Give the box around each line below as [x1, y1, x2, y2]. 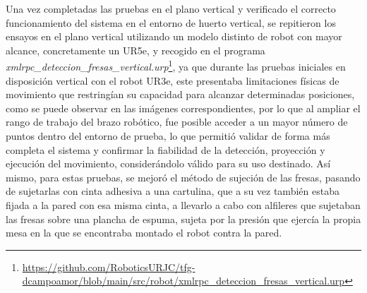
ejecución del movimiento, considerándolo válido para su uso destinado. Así [6, 156, 331, 171]
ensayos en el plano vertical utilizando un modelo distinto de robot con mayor [6, 29, 342, 44]
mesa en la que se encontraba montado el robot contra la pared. [6, 225, 282, 240]
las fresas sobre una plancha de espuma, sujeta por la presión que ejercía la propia [6, 211, 361, 226]
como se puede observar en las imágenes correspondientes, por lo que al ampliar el [6, 100, 361, 115]
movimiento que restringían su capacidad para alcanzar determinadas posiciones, [6, 87, 355, 102]
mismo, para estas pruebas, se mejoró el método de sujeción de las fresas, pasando [6, 169, 361, 184]
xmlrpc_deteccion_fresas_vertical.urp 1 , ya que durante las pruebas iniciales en [6, 57, 346, 74]
